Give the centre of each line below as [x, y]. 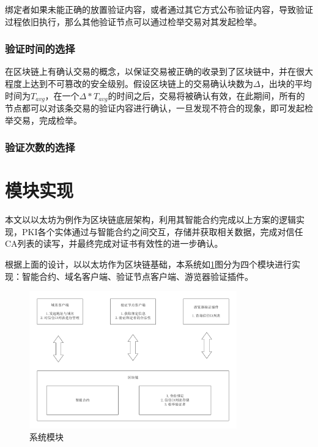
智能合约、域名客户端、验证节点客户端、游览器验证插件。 [137, 276]
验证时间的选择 [40, 49]
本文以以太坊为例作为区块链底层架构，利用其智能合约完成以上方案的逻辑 [150, 220]
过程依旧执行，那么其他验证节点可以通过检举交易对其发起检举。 [133, 21]
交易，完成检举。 [47, 120]
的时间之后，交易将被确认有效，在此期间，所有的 [206, 95]
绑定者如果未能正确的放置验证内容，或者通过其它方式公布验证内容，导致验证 [159, 9]
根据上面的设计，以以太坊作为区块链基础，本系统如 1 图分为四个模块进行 [148, 264]
